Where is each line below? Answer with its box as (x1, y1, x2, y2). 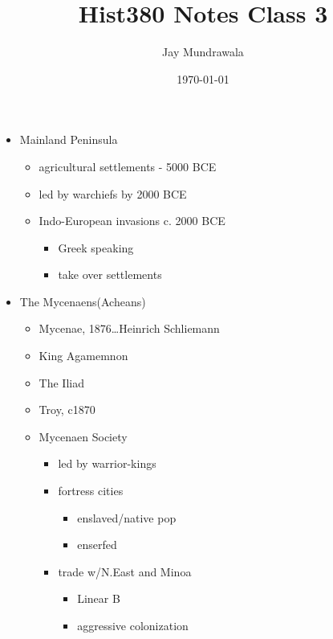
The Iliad (39, 374, 84, 391)
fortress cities (58, 482, 124, 499)
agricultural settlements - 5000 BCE (39, 158, 217, 174)
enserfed (77, 536, 117, 553)
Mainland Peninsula (19, 131, 118, 148)
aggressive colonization (77, 617, 189, 633)
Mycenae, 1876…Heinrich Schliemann (39, 320, 220, 337)
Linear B (77, 590, 120, 607)
